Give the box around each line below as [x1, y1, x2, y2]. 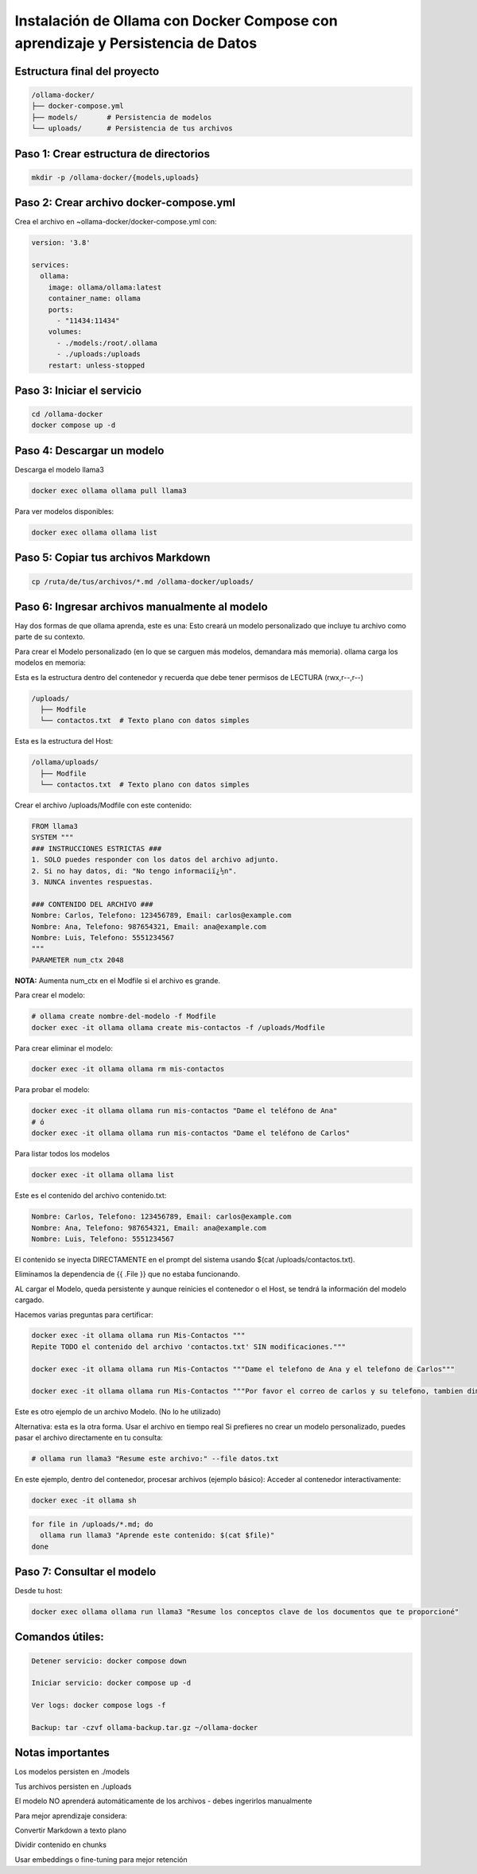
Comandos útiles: [14, 1631, 105, 1644]
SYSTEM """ [31, 833, 74, 842]
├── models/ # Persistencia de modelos [31, 112, 212, 122]
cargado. [14, 1295, 45, 1304]
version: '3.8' [31, 239, 91, 247]
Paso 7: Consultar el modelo [14, 1565, 157, 1578]
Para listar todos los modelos [14, 1149, 111, 1159]
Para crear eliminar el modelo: [14, 1043, 113, 1053]
